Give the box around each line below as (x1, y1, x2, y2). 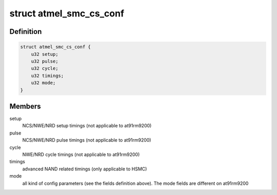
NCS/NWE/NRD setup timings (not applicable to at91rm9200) (22, 123, 152, 129)
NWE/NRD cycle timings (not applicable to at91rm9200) (22, 151, 140, 158)
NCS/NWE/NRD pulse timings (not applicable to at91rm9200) (22, 137, 151, 143)
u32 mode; (31, 80, 56, 86)
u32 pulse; (31, 58, 58, 64)
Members (9, 102, 41, 110)
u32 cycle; (31, 66, 58, 71)
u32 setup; (31, 51, 58, 57)
